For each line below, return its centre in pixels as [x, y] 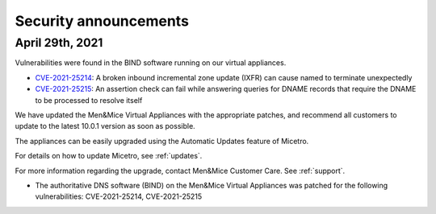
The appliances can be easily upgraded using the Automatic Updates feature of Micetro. [162, 141]
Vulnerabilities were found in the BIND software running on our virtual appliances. [151, 63]
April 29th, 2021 [59, 43]
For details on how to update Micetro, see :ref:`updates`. [109, 156]
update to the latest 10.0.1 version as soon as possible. [105, 126]
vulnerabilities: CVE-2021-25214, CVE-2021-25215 [119, 196]
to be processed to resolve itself [89, 100]
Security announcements [102, 21]
